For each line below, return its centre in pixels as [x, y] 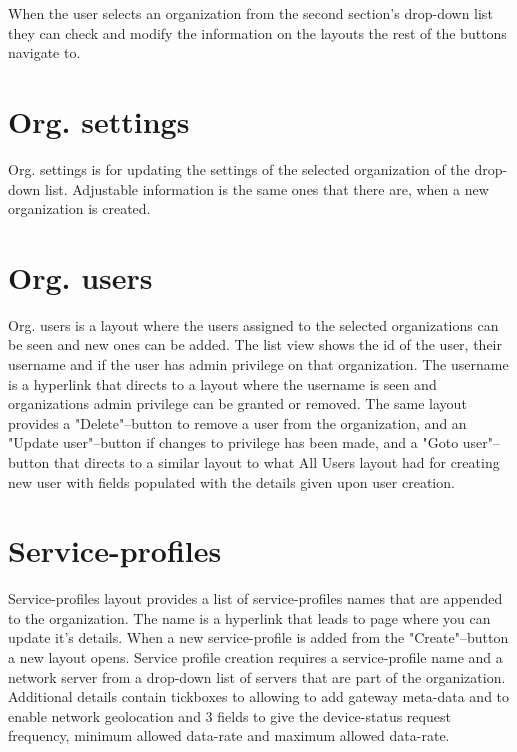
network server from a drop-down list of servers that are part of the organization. [257, 676]
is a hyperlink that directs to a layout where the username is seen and [222, 383]
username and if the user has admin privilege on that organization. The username [258, 364]
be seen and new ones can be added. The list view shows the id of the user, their [255, 344]
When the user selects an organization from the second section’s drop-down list [250, 13]
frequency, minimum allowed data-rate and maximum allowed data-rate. [229, 735]
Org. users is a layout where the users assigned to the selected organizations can [253, 324]
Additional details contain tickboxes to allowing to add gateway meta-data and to [259, 696]
